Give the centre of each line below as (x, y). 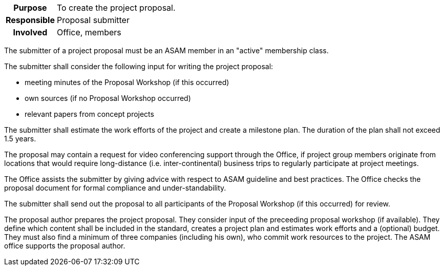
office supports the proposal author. (65, 246)
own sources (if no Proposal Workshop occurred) (108, 98)
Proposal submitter (93, 20)
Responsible (30, 20)
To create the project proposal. (116, 8)
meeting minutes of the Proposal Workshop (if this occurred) (127, 82)
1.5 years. (20, 139)
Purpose (30, 8)
